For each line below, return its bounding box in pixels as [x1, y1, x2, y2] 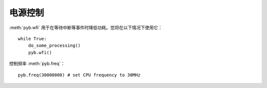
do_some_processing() [28, 43, 81, 49]
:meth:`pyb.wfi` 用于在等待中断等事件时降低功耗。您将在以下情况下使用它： [9, 25, 163, 30]
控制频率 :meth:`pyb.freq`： [9, 60, 65, 66]
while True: [18, 36, 47, 41]
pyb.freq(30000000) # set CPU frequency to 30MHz [18, 72, 141, 78]
